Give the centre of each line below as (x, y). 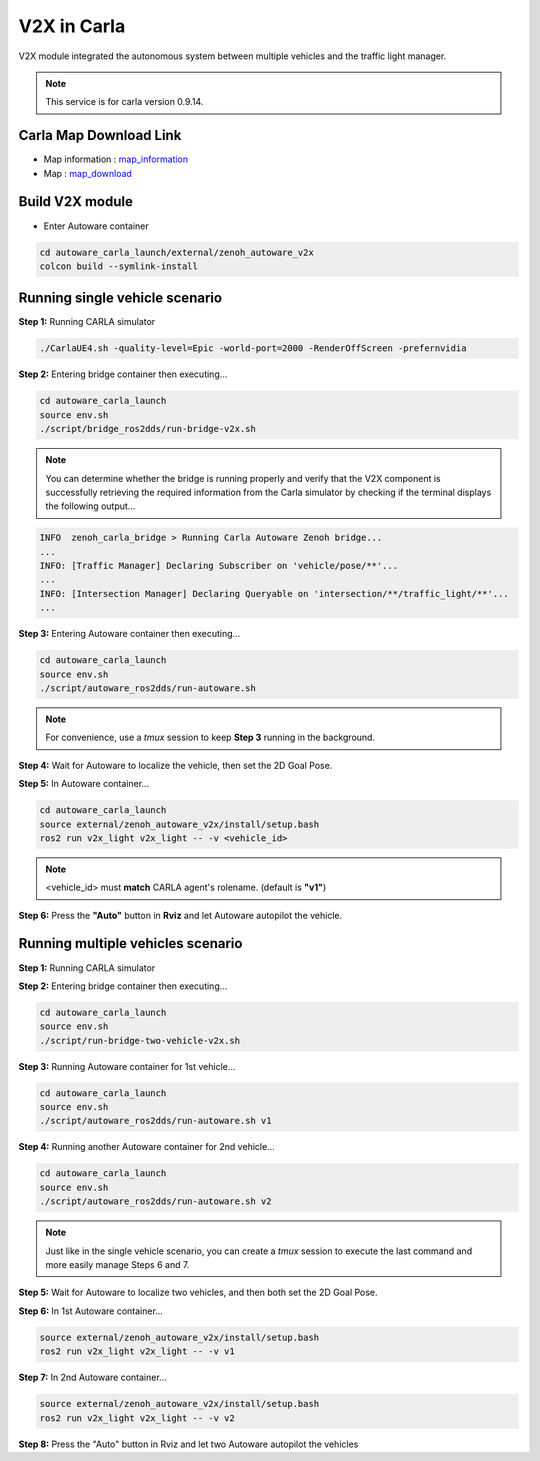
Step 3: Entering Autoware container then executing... (129, 634)
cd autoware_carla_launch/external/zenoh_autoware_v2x (176, 252)
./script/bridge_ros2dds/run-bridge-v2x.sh (148, 429)
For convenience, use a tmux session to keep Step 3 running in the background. (210, 737)
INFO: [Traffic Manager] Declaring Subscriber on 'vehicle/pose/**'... (219, 566)
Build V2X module (76, 201)
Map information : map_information (116, 159)
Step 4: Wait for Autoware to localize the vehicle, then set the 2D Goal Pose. (175, 765)
